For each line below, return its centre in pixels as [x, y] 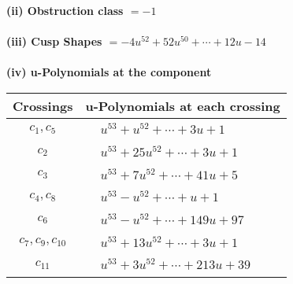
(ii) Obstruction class [65, 10]
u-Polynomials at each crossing [183, 105]
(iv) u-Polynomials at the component [109, 72]
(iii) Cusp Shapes [54, 41]
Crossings [43, 105]
